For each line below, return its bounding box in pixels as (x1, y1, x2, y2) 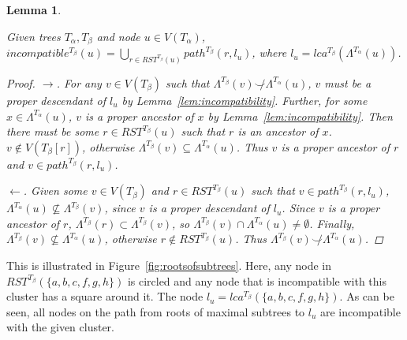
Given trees (6, 28, 61, 44)
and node (96, 28, 140, 44)
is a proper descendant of (148, 200, 270, 216)
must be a (324, 74, 372, 91)
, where (252, 44, 287, 61)
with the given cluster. (6, 319, 115, 335)
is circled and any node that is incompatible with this (127, 272, 386, 289)
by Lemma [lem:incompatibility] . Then (207, 107, 393, 124)
